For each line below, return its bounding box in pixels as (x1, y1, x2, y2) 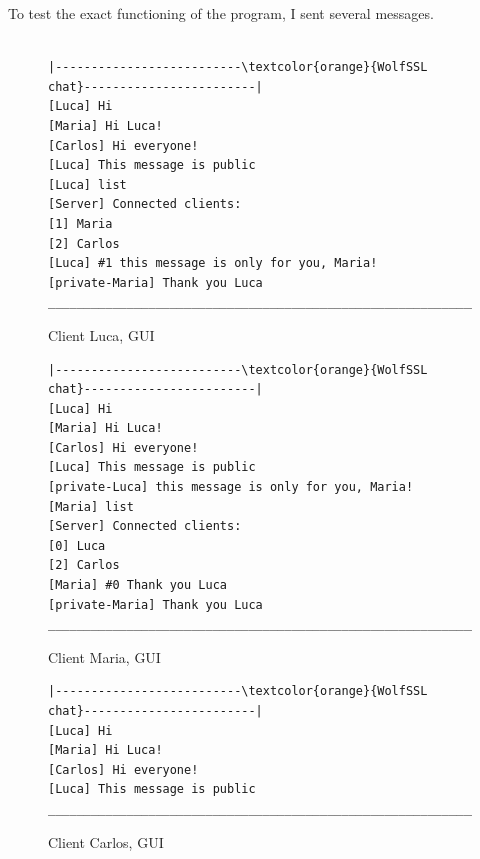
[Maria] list (48, 499, 134, 514)
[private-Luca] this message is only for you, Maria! (48, 480, 414, 495)
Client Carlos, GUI (48, 831, 164, 852)
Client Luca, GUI (48, 324, 155, 345)
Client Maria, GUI (48, 646, 161, 667)
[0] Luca (48, 538, 106, 553)
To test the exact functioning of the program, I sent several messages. (8, 3, 434, 23)
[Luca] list (48, 177, 127, 192)
